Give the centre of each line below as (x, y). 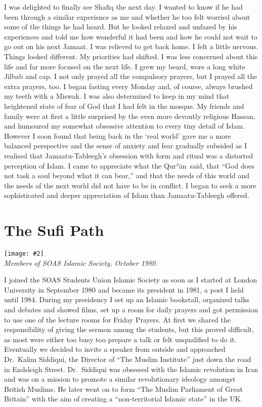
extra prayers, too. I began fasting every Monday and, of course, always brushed (128, 86)
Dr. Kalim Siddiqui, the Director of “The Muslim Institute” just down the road (128, 359)
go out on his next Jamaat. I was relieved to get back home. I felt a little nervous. (131, 46)
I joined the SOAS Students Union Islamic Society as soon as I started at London (131, 280)
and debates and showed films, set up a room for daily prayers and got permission (131, 310)
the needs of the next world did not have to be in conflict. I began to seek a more (130, 185)
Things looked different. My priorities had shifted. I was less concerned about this (131, 56)
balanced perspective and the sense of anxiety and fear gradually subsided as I (126, 146)
